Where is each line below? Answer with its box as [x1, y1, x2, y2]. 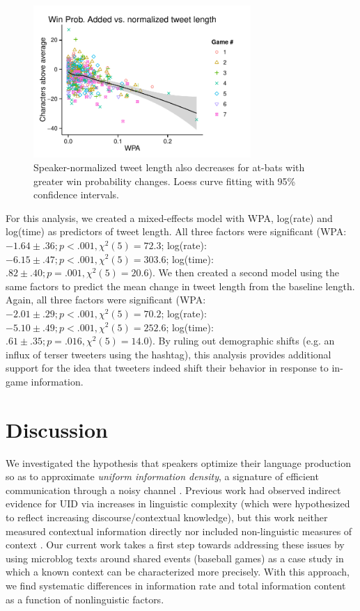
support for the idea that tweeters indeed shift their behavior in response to [6, 360, 329, 375]
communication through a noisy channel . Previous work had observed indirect [6, 482, 341, 497]
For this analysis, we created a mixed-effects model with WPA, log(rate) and [6, 210, 333, 225]
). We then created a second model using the [148, 265, 340, 280]
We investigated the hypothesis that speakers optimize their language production [6, 455, 351, 470]
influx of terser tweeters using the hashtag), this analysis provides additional [6, 347, 331, 361]
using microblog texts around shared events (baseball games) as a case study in [6, 550, 344, 565]
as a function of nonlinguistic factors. [6, 592, 164, 606]
